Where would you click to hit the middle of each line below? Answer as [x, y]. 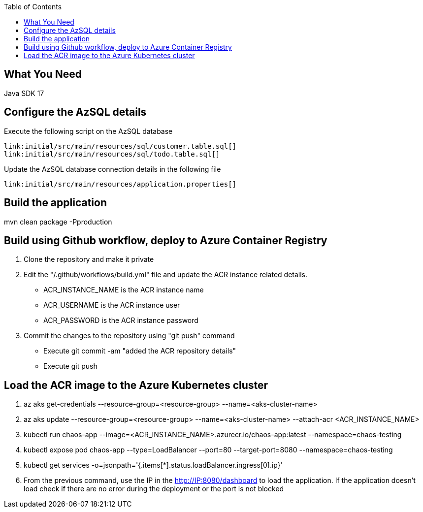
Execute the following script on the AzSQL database [88, 131]
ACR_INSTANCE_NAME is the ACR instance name [124, 290]
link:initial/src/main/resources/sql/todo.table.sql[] [112, 154]
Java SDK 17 [24, 93]
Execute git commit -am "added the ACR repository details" [140, 351]
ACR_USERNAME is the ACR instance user [112, 305]
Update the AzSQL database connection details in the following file [113, 169]
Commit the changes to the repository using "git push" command [129, 336]
